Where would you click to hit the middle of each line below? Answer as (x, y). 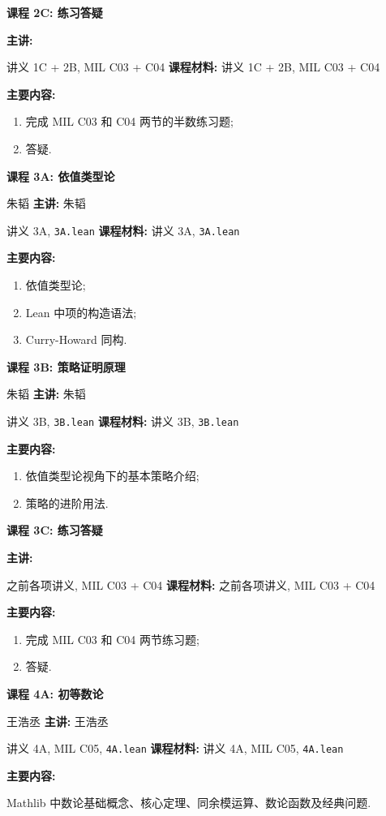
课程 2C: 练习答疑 (55, 12)
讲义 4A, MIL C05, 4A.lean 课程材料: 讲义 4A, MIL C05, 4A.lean (175, 748)
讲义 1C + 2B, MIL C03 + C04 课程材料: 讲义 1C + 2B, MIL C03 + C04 (193, 67)
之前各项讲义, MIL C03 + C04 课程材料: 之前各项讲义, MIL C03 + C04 (191, 584)
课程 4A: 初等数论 (55, 693)
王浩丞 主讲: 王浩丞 (58, 721)
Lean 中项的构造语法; (81, 312)
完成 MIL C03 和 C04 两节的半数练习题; (129, 121)
